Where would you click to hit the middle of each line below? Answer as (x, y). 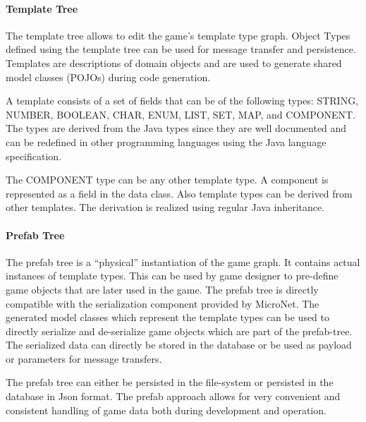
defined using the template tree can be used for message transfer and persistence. (181, 49)
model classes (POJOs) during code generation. (108, 77)
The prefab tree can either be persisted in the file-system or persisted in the (170, 382)
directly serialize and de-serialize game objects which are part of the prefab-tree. (179, 331)
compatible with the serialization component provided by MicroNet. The (163, 303)
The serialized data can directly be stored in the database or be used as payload (179, 345)
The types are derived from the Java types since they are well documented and (176, 128)
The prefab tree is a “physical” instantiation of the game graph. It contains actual (183, 261)
